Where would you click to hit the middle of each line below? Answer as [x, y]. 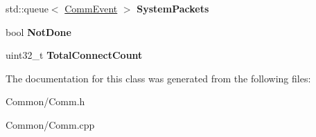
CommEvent [91, 8]
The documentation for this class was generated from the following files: [158, 78]
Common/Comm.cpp [50, 124]
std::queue [27, 8]
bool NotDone [38, 31]
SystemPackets [173, 8]
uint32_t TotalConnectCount [74, 55]
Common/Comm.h [45, 101]
